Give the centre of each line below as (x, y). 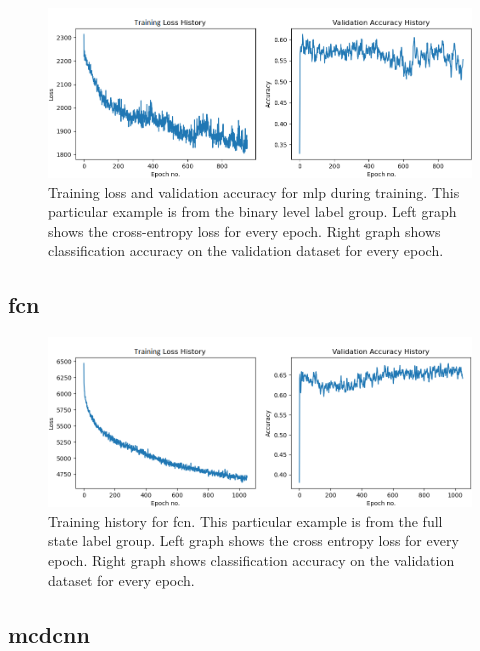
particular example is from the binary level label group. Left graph (252, 211)
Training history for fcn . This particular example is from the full (245, 520)
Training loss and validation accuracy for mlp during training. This (254, 191)
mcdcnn (49, 633)
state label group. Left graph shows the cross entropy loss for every (253, 540)
